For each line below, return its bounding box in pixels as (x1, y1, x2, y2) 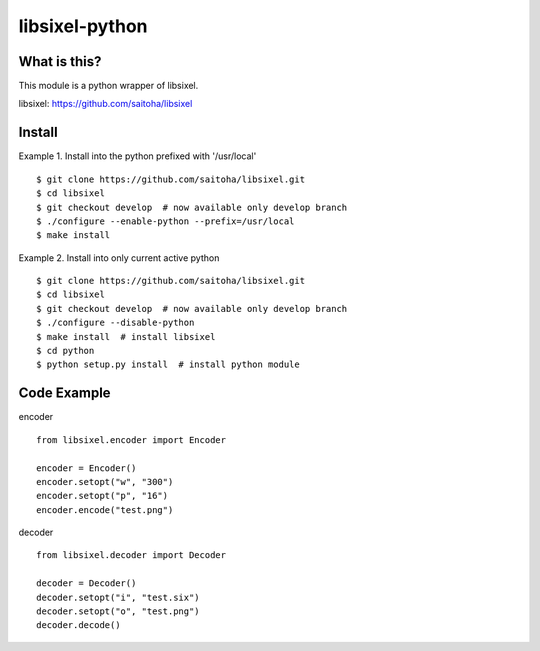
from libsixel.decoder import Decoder (36, 550, 227, 561)
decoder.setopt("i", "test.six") (36, 591, 200, 603)
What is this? (18, 53, 102, 70)
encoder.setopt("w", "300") (36, 476, 174, 487)
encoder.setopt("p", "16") (36, 490, 169, 502)
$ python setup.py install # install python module (36, 359, 300, 370)
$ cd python (36, 345, 95, 357)
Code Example (18, 385, 111, 402)
